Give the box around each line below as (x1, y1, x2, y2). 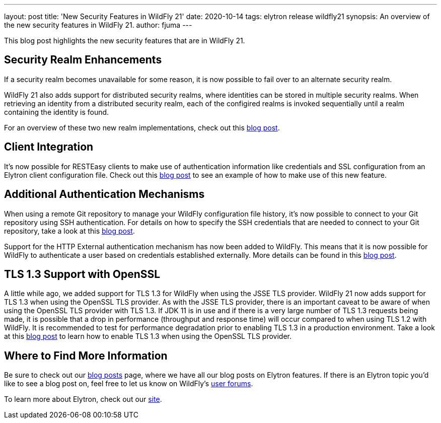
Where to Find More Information (4, 349, 168, 362)
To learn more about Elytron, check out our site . (4, 395, 162, 404)
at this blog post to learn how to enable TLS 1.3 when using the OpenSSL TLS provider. (4, 332, 291, 341)
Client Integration (4, 140, 94, 154)
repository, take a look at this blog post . (4, 226, 135, 235)
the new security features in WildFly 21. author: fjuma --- (4, 21, 192, 29)
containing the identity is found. (4, 107, 109, 116)
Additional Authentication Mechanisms (4, 188, 205, 201)
